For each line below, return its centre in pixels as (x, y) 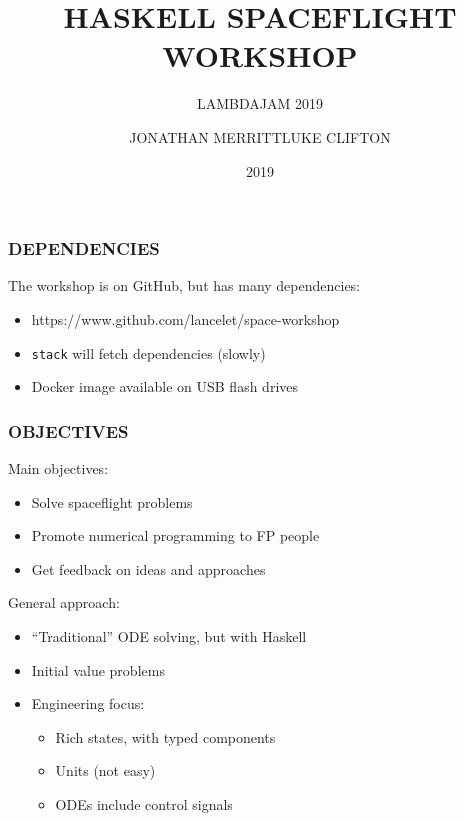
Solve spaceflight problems (112, 501)
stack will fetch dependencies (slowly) (148, 352)
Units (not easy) (105, 770)
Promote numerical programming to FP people (175, 535)
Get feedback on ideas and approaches (148, 568)
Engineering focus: (88, 703)
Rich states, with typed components (165, 736)
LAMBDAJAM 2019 (260, 103)
